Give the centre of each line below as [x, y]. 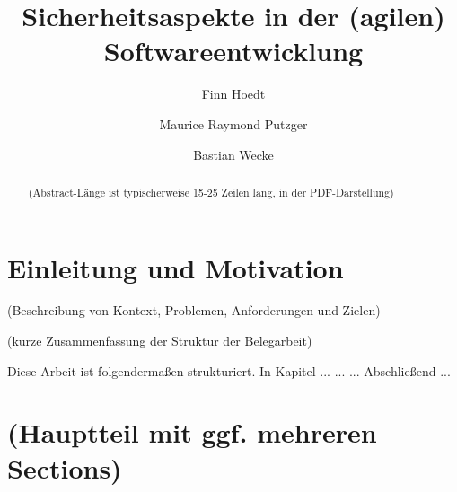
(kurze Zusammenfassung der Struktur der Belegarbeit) [160, 341]
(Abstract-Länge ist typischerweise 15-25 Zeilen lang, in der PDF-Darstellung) [211, 192]
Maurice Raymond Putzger [233, 123]
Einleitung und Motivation [176, 267]
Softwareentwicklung [233, 51]
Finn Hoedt [233, 94]
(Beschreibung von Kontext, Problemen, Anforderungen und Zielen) [194, 310]
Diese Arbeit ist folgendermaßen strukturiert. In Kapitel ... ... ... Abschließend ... [229, 370]
